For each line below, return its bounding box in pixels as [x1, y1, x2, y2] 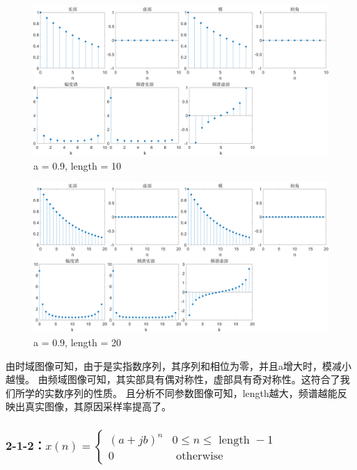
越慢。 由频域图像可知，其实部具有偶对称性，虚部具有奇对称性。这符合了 [6, 372, 340, 387]
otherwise [176, 451, 223, 462]
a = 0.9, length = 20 [33, 335, 121, 350]
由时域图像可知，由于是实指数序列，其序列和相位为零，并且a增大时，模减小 [6, 358, 351, 373]
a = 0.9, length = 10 [33, 158, 121, 172]
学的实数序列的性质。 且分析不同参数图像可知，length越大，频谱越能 [24, 385, 338, 400]
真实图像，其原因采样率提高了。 [24, 399, 171, 414]
